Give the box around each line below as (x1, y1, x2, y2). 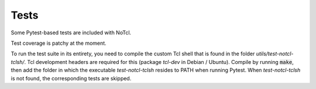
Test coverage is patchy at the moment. (11, 40, 107, 47)
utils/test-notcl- (256, 50, 294, 58)
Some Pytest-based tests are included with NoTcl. (11, 29, 132, 36)
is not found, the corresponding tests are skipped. (11, 74, 132, 81)
